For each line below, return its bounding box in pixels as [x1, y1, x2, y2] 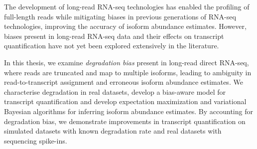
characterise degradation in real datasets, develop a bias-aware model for [4, 86, 226, 97]
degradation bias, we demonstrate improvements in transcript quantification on [4, 116, 246, 126]
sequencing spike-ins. [4, 135, 67, 146]
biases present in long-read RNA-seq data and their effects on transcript [4, 30, 224, 41]
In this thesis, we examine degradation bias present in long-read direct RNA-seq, [4, 57, 249, 67]
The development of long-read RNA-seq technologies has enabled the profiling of [4, 1, 250, 11]
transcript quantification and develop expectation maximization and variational [4, 96, 247, 107]
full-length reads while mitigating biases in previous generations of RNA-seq [4, 11, 236, 21]
